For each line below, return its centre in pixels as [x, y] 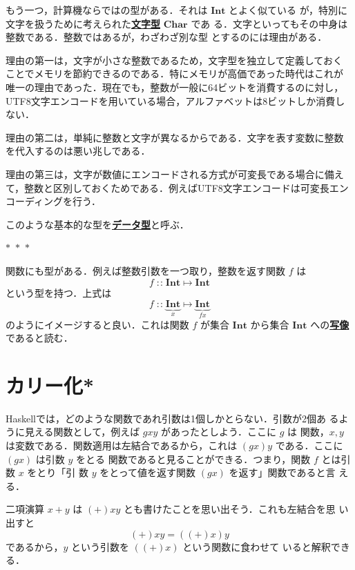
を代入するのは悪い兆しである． [78, 151]
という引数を [100, 546]
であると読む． [39, 338]
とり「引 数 [63, 472]
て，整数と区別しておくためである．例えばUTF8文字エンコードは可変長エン [177, 187]
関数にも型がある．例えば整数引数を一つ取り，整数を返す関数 [146, 270]
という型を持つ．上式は [59, 292]
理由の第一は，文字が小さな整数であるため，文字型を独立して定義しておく [174, 60]
